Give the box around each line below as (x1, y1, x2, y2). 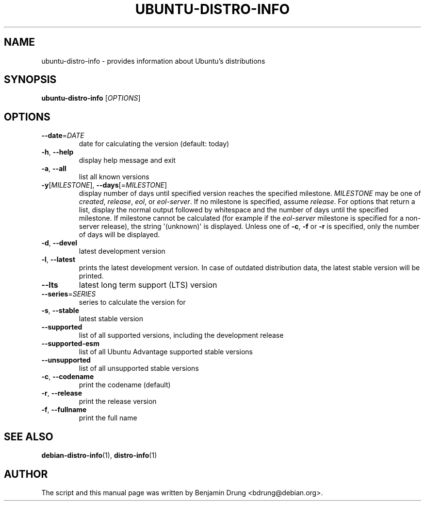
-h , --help (41, 148, 74, 157)
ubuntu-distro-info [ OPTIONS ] (41, 94, 141, 103)
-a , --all (41, 164, 66, 173)
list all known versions (79, 173, 149, 181)
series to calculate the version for (79, 298, 186, 307)
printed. (79, 272, 104, 280)
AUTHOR (4, 468, 48, 480)
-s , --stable (41, 306, 79, 315)
